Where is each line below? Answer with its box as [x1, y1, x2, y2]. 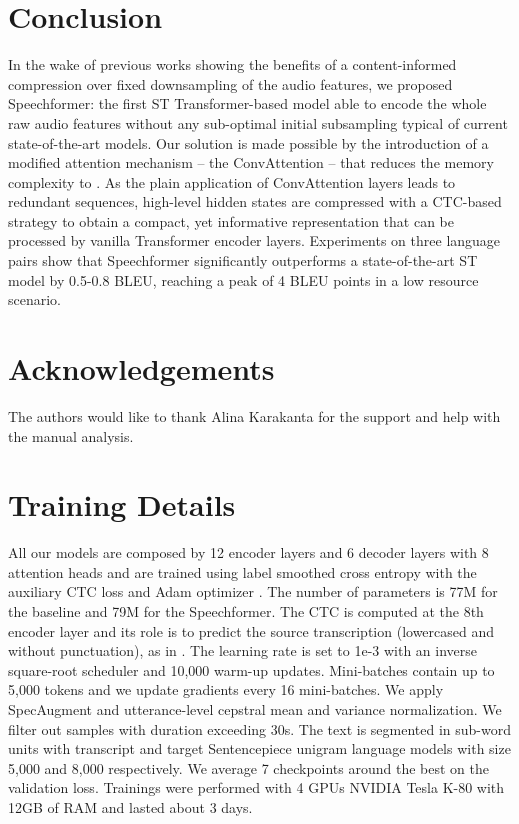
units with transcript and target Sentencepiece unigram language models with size [8, 738, 511, 759]
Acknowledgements [8, 348, 275, 389]
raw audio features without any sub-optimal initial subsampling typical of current [8, 112, 508, 133]
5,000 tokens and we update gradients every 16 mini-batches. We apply [8, 679, 444, 700]
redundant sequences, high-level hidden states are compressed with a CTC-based [8, 191, 502, 212]
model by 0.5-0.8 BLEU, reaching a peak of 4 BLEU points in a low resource [8, 269, 479, 290]
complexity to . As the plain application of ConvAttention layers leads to [8, 171, 456, 192]
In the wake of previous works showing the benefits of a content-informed [8, 54, 457, 75]
